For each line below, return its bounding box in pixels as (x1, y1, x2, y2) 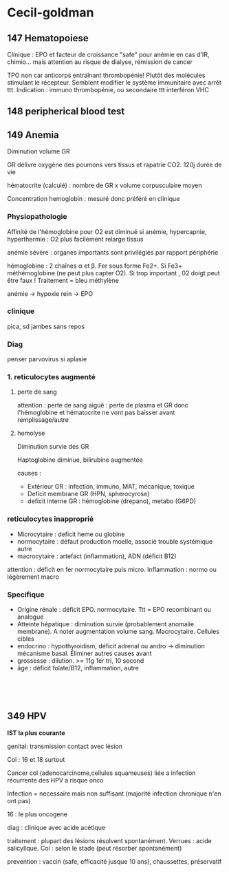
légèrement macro (7, 573, 60, 581)
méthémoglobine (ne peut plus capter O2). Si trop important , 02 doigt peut (7, 268, 220, 277)
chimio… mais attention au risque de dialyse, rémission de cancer (7, 58, 193, 66)
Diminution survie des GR (17, 443, 89, 451)
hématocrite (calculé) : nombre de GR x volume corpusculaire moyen (7, 181, 202, 190)
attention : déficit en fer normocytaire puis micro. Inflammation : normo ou (7, 565, 217, 573)
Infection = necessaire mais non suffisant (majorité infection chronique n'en (7, 789, 221, 798)
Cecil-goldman (7, 5, 94, 21)
